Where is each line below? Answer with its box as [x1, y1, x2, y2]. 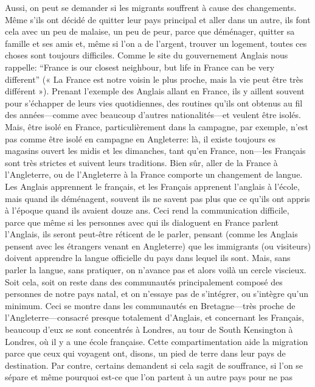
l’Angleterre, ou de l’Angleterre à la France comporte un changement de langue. [5, 168, 303, 181]
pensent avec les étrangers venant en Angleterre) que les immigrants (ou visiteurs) [5, 239, 311, 252]
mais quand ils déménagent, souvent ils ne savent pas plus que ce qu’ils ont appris [5, 192, 310, 204]
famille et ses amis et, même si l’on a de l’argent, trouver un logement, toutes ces [5, 37, 307, 49]
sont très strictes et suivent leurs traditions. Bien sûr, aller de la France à [5, 156, 278, 169]
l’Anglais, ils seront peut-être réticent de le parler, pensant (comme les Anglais [5, 228, 298, 240]
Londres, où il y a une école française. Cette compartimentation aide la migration [5, 335, 308, 347]
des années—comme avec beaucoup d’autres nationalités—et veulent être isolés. [5, 108, 301, 121]
